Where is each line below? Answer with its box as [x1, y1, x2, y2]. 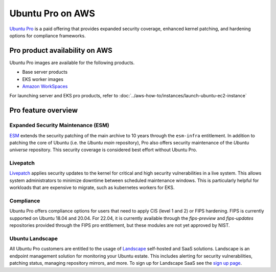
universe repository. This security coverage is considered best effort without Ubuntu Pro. [9, 147, 197, 153]
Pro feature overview [9, 106, 78, 115]
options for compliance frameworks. [9, 32, 86, 38]
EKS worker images [22, 76, 64, 82]
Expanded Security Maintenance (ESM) [9, 122, 109, 129]
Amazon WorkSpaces [22, 83, 68, 90]
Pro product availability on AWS [9, 46, 112, 55]
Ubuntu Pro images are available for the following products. [9, 59, 135, 66]
